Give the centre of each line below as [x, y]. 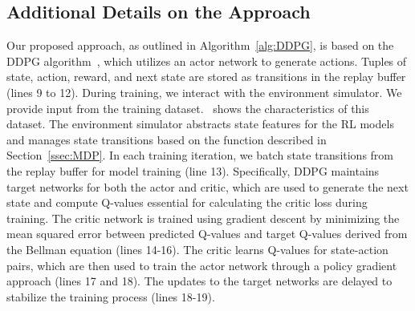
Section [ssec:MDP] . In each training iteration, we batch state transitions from [200, 155]
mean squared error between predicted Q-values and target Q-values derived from [207, 234]
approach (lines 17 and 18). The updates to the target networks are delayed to [199, 281]
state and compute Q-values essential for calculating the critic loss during [187, 202]
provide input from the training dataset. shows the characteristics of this [188, 108]
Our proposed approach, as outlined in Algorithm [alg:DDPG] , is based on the [200, 45]
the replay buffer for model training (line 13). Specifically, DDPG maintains [193, 170]
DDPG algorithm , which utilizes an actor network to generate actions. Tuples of [207, 61]
